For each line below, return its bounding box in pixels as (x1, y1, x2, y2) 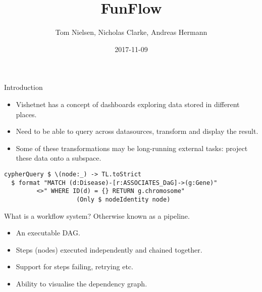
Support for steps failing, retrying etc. (16, 261, 133, 272)
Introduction (4, 82, 43, 92)
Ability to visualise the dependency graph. (16, 278, 147, 288)
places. (16, 109, 37, 119)
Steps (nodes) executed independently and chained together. (16, 244, 202, 255)
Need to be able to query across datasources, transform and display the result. (16, 126, 258, 136)
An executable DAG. (16, 227, 80, 238)
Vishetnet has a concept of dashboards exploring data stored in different (16, 99, 240, 109)
